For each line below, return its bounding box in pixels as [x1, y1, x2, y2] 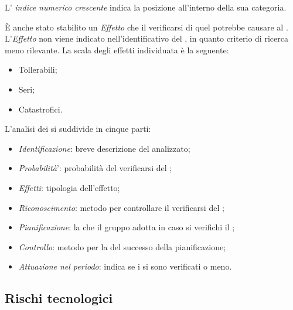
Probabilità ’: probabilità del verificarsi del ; [18, 162, 172, 174]
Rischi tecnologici [5, 289, 113, 307]
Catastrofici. [18, 103, 63, 115]
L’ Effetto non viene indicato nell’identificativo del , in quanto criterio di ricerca [5, 32, 288, 45]
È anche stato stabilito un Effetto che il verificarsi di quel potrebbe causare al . [5, 21, 288, 33]
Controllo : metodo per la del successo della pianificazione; [18, 240, 226, 253]
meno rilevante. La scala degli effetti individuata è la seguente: [5, 43, 229, 56]
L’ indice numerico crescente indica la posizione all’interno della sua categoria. [5, 1, 287, 13]
